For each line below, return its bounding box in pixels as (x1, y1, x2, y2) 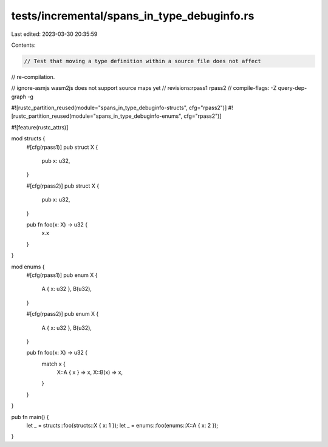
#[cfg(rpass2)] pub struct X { (26, 182, 100, 189)
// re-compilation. (11, 73, 55, 80)
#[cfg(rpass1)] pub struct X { (26, 143, 98, 151)
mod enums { (11, 263, 45, 270)
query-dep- (278, 84, 307, 92)
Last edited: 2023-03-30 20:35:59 (11, 30, 98, 38)
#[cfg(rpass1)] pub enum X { (26, 271, 98, 279)
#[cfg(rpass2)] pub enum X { (26, 310, 99, 318)
